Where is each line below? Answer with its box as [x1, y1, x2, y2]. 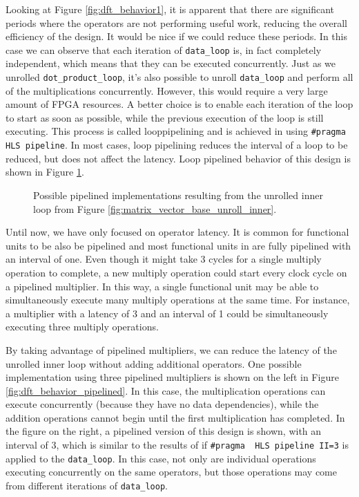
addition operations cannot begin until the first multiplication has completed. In [6, 410, 345, 424]
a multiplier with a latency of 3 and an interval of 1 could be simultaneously [6, 306, 329, 320]
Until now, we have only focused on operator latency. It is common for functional [6, 225, 349, 239]
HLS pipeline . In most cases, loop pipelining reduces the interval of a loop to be [6, 138, 348, 152]
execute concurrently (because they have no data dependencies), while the [6, 397, 319, 411]
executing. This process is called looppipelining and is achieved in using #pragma [6, 124, 346, 138]
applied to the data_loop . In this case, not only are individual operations [6, 451, 316, 465]
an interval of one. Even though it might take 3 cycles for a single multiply [6, 252, 322, 266]
